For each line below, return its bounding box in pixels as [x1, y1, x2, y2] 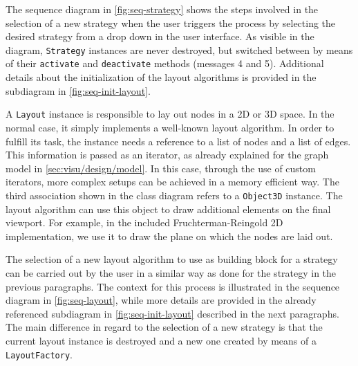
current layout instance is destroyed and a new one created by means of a [6, 333, 317, 347]
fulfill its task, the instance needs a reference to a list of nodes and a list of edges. [6, 134, 351, 148]
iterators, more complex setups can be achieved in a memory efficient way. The [6, 174, 339, 189]
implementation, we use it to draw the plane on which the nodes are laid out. [6, 228, 333, 243]
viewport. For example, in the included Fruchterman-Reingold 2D [6, 215, 283, 230]
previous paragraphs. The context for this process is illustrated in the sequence [6, 279, 340, 293]
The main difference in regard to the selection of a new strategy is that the [6, 320, 323, 334]
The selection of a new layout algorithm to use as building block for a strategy [6, 252, 338, 266]
